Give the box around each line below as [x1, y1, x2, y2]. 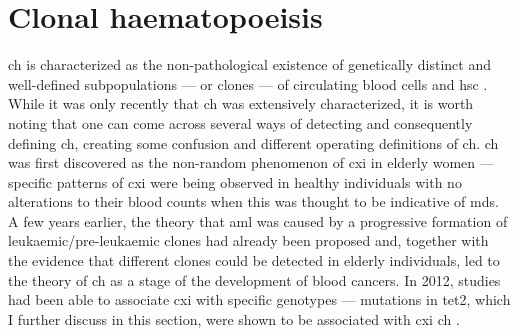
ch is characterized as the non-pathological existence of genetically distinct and [8, 54, 491, 75]
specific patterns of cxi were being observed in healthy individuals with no [8, 171, 462, 192]
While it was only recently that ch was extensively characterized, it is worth [8, 93, 474, 114]
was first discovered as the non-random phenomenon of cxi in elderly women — [8, 152, 494, 173]
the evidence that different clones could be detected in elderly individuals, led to [8, 250, 500, 271]
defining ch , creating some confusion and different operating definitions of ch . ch [8, 132, 499, 153]
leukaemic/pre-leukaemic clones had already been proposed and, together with [8, 230, 489, 251]
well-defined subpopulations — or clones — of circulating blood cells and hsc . [8, 73, 488, 94]
